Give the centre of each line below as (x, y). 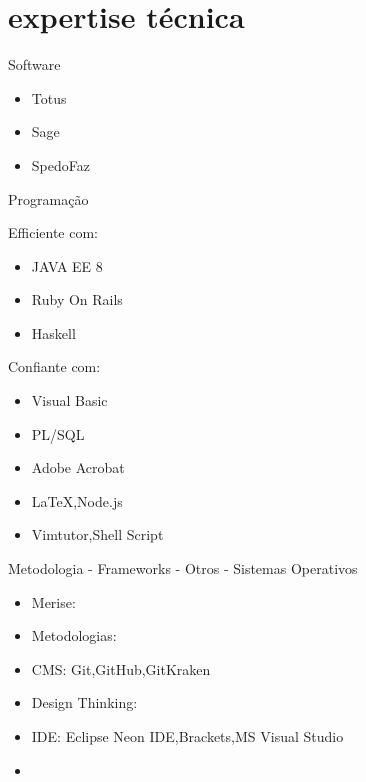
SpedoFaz (60, 164)
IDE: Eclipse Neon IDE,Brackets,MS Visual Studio (187, 736)
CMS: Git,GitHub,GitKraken (121, 668)
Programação (48, 198)
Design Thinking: (84, 702)
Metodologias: (74, 635)
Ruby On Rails (77, 299)
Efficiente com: (53, 232)
